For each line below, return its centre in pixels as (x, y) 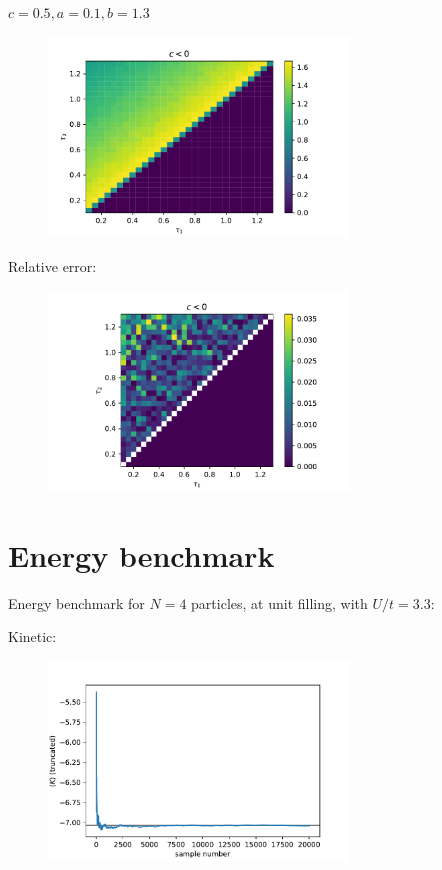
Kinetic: (32, 636)
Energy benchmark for (76, 602)
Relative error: (52, 265)
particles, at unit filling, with (279, 602)
